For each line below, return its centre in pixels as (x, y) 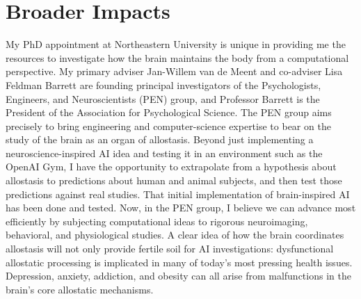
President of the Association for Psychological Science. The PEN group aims (169, 112)
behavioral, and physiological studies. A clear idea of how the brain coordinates (175, 235)
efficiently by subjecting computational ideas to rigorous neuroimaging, (157, 221)
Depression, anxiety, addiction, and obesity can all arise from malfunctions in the (178, 276)
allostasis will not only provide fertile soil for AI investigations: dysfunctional (170, 249)
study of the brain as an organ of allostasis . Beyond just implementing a (160, 139)
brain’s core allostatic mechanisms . (80, 289)
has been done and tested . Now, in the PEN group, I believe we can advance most (181, 208)
